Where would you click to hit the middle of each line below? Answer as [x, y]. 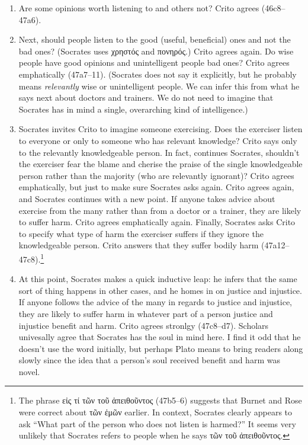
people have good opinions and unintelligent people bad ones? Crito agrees [154, 63]
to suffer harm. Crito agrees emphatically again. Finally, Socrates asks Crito [157, 222]
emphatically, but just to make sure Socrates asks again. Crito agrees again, [156, 187]
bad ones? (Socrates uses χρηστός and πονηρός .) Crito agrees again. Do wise [156, 51]
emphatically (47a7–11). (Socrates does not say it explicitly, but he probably [158, 74]
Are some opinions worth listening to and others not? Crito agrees [139, 8]
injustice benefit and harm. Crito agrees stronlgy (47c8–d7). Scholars [144, 325]
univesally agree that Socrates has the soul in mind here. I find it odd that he [160, 337]
